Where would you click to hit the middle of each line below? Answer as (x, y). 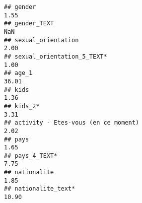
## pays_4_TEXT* (31, 156)
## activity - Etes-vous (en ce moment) (72, 123)
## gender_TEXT (29, 24)
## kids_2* (22, 106)
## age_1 (18, 73)
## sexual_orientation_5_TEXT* (56, 56)
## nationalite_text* (40, 189)
